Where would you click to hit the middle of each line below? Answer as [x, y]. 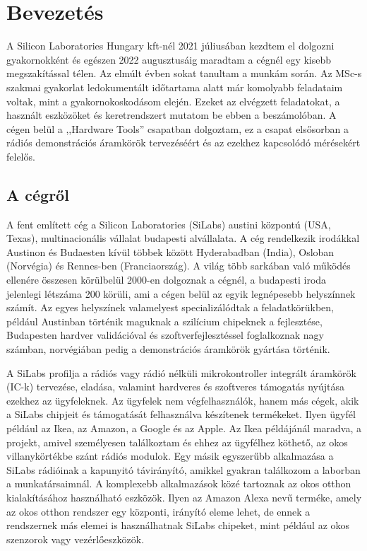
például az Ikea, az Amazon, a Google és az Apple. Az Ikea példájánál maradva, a [184, 428]
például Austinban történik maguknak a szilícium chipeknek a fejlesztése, [164, 321]
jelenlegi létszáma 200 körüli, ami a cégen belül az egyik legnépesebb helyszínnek [181, 293]
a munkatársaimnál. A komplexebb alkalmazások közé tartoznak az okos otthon [179, 483]
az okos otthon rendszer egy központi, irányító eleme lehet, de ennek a [158, 511]
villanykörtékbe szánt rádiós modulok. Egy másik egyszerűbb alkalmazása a [170, 456]
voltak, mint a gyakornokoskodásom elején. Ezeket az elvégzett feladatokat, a [173, 101]
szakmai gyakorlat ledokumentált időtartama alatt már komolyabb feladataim [175, 87]
